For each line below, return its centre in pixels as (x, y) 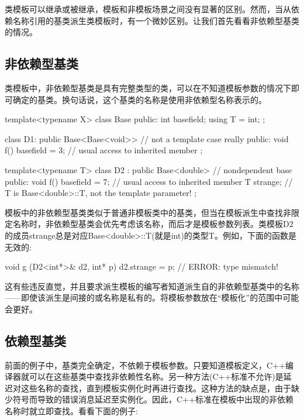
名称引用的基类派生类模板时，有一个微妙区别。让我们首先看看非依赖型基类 (156, 20)
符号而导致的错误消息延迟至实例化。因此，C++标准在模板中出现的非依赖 (153, 399)
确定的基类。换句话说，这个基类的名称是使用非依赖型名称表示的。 (139, 99)
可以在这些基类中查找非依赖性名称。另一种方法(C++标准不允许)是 (156, 376)
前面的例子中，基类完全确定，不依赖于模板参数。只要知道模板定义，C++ (145, 365)
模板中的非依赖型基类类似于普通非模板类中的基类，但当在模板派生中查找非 (148, 212)
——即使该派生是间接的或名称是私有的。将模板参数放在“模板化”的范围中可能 (152, 297)
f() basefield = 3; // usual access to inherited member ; (104, 150)
